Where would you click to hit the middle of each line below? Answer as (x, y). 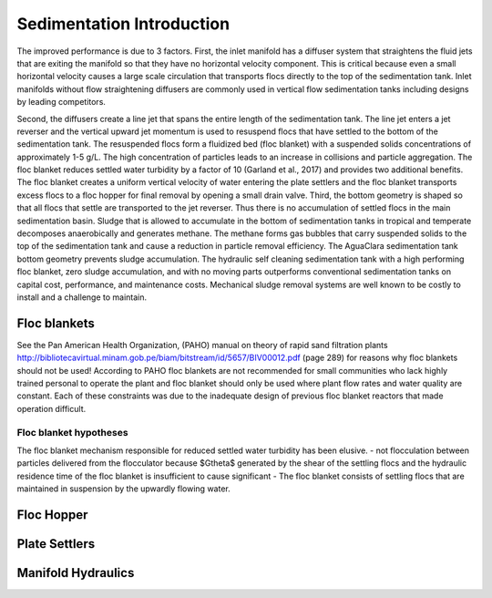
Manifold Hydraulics (76, 573)
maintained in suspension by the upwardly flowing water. (124, 489)
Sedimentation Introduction (123, 24)
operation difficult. (51, 408)
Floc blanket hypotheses (72, 432)
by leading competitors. (61, 102)
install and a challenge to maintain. (82, 297)
